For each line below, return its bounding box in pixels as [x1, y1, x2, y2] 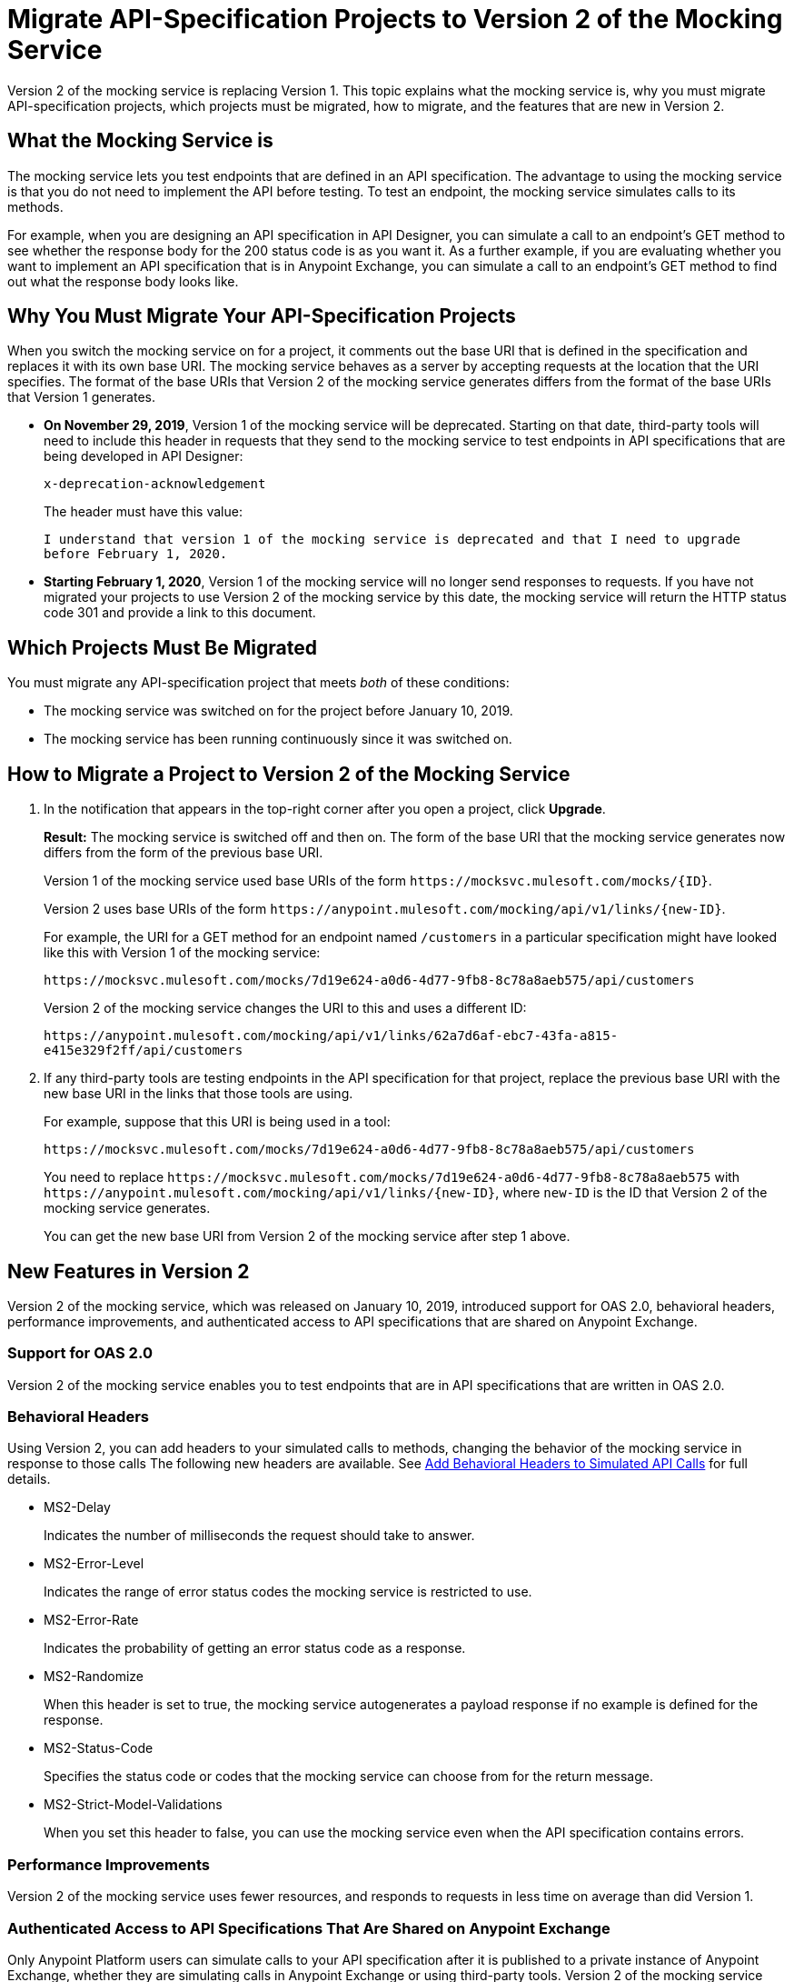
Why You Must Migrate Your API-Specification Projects [7, 305, 516, 328]
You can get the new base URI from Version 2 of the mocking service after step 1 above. [44, 1228, 571, 1245]
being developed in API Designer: [44, 448, 243, 465]
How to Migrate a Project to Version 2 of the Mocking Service [7, 762, 571, 786]
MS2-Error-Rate [44, 1612, 139, 1628]
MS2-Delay [44, 1499, 111, 1516]
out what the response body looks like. [7, 273, 239, 289]
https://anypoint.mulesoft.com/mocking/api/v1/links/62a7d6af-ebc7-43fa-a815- [44, 1028, 619, 1044]
